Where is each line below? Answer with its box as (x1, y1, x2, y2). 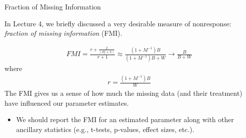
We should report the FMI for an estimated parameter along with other (16, 114, 234, 125)
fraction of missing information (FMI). (4, 28, 122, 38)
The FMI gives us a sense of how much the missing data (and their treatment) (4, 88, 243, 98)
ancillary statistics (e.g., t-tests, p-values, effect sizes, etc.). (16, 124, 195, 134)
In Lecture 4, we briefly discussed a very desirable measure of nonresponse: (4, 18, 232, 28)
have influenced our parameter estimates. (4, 97, 129, 108)
